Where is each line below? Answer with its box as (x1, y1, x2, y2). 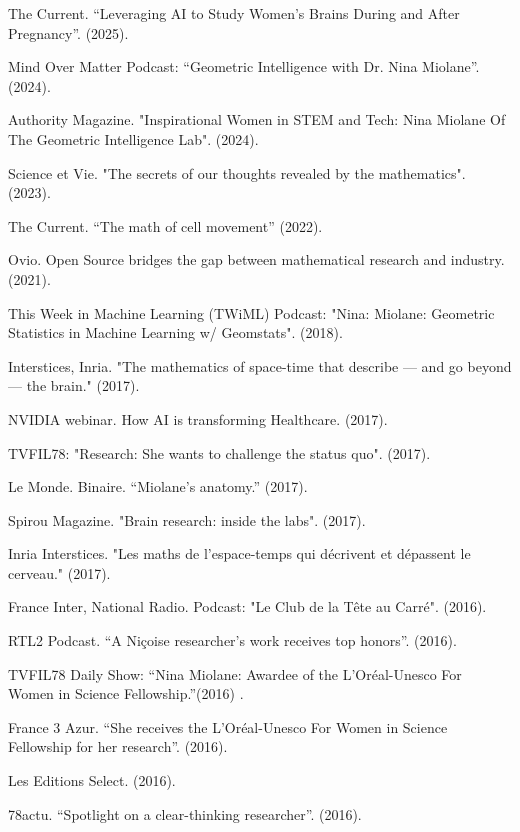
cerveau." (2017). (8, 562, 111, 583)
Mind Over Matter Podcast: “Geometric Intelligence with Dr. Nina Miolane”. (8, 56, 480, 77)
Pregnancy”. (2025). (8, 22, 129, 43)
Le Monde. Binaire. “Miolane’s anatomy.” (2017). (8, 476, 308, 497)
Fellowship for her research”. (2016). (8, 736, 228, 757)
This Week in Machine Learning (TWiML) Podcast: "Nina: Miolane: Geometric (8, 302, 495, 323)
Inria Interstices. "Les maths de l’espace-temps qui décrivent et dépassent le (8, 543, 471, 564)
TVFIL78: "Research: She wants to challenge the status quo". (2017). (8, 442, 431, 463)
